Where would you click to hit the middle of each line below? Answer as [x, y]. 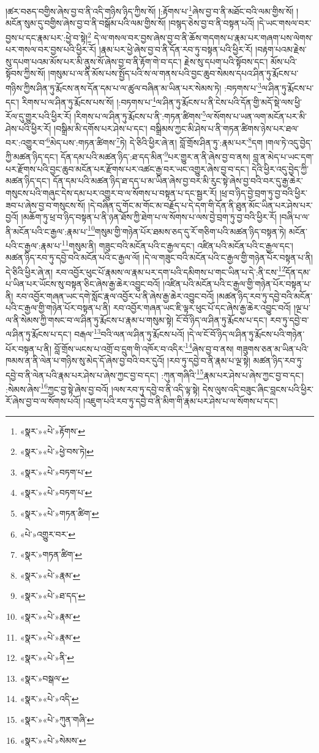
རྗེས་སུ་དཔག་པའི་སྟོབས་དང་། [226, 61]
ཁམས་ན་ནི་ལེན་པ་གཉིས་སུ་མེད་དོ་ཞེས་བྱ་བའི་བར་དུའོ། [85, 360]
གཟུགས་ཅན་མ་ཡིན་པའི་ [272, 348]
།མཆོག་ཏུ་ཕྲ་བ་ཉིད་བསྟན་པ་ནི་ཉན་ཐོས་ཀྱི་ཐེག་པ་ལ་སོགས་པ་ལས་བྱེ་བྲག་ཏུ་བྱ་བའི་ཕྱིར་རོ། [149, 217]
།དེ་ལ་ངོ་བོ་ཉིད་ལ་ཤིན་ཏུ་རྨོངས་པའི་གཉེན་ [246, 334]
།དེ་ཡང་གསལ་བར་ [284, 23]
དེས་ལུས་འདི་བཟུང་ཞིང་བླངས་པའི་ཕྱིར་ [258, 389]
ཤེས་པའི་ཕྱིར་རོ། [28, 128]
